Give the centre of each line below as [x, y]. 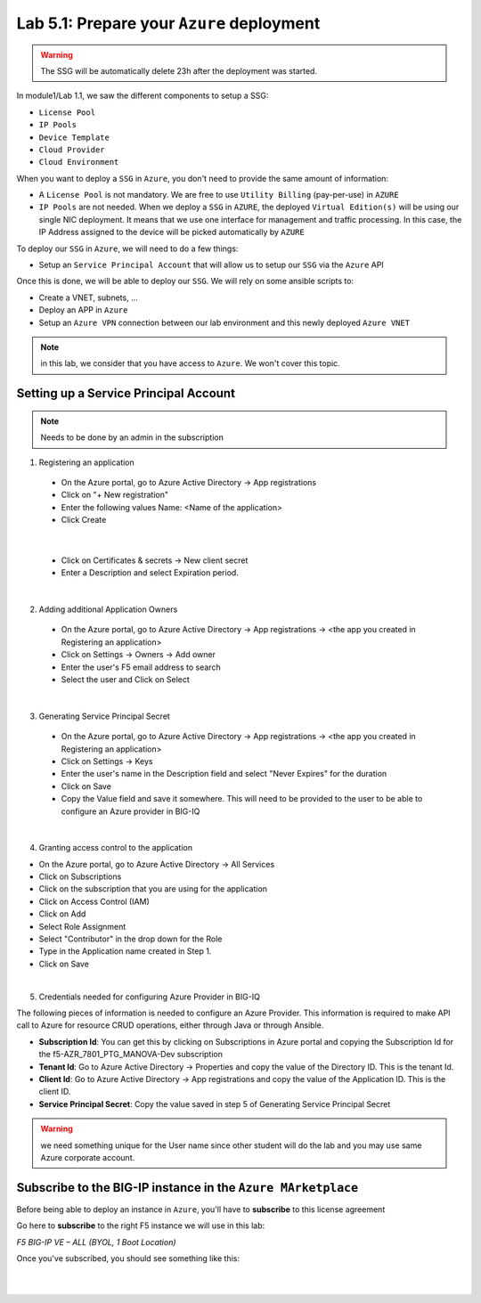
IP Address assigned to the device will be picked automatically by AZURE [171, 232]
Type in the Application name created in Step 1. [125, 951]
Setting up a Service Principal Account [126, 393]
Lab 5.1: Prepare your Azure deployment [168, 23]
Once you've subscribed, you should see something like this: [128, 1258]
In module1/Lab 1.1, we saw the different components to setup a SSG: [143, 96]
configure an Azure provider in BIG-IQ [130, 811]
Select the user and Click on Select [126, 680]
